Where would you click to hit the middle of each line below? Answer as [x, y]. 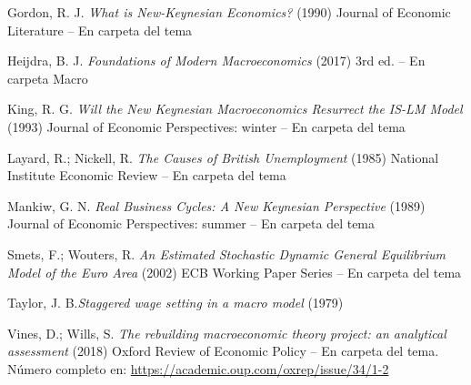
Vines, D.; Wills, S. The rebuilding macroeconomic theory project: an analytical [227, 333]
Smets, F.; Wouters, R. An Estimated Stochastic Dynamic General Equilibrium [226, 253]
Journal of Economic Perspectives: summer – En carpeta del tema [191, 223]
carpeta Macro [48, 78]
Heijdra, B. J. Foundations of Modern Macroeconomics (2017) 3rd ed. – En [216, 61]
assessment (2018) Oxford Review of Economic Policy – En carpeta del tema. [223, 351]
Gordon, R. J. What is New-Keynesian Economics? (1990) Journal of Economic [229, 12]
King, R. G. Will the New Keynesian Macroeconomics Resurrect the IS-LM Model [235, 109]
